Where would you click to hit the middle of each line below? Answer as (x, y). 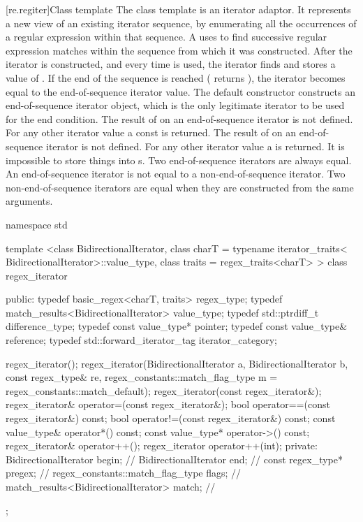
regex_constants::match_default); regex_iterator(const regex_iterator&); (164, 390)
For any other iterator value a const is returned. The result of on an (151, 132)
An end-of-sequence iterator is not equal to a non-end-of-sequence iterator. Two (176, 174)
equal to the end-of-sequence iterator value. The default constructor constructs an (180, 91)
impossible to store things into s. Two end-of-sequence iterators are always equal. (179, 160)
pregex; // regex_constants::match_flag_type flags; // (124, 473)
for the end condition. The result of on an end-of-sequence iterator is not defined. (179, 118)
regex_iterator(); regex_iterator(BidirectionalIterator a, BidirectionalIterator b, (177, 363)
